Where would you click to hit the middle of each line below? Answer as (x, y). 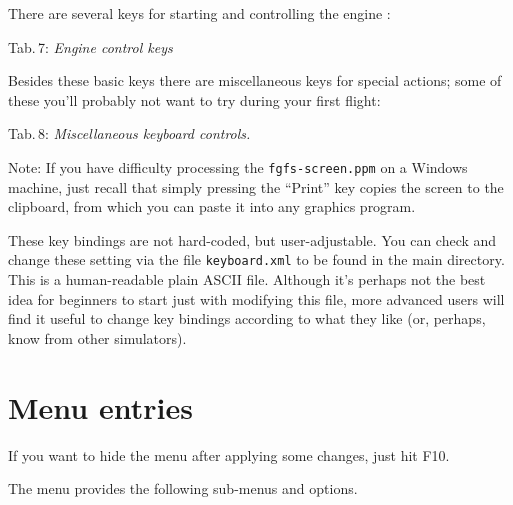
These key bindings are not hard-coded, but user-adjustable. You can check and (252, 239)
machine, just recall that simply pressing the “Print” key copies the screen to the (256, 186)
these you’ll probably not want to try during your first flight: (194, 99)
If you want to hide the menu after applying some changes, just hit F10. (229, 454)
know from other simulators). (97, 337)
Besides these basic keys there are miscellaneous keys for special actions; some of (255, 80)
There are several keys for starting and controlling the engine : (199, 13)
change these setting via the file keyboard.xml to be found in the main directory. (256, 259)
